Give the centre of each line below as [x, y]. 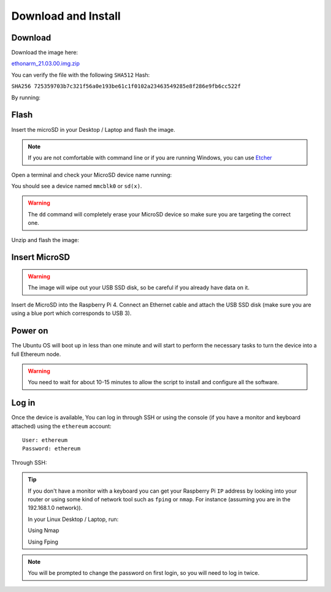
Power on [30, 331]
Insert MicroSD [41, 257]
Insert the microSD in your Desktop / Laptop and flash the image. [93, 129]
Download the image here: [45, 53]
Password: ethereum [51, 449]
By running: [26, 97]
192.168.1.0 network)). [55, 508]
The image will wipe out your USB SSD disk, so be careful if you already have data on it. [139, 287]
